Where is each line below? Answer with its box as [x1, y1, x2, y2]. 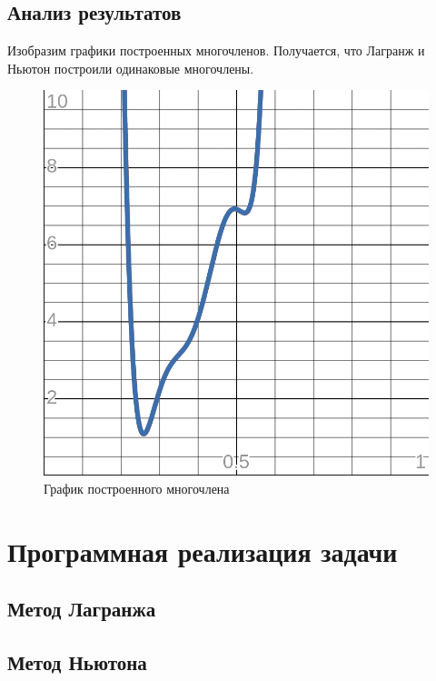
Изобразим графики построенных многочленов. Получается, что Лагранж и [7, 41, 425, 60]
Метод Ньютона [7, 648, 147, 676]
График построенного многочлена [44, 478, 230, 497]
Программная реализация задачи [7, 532, 398, 569]
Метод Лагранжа [7, 595, 156, 623]
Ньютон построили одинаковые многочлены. [7, 58, 254, 77]
